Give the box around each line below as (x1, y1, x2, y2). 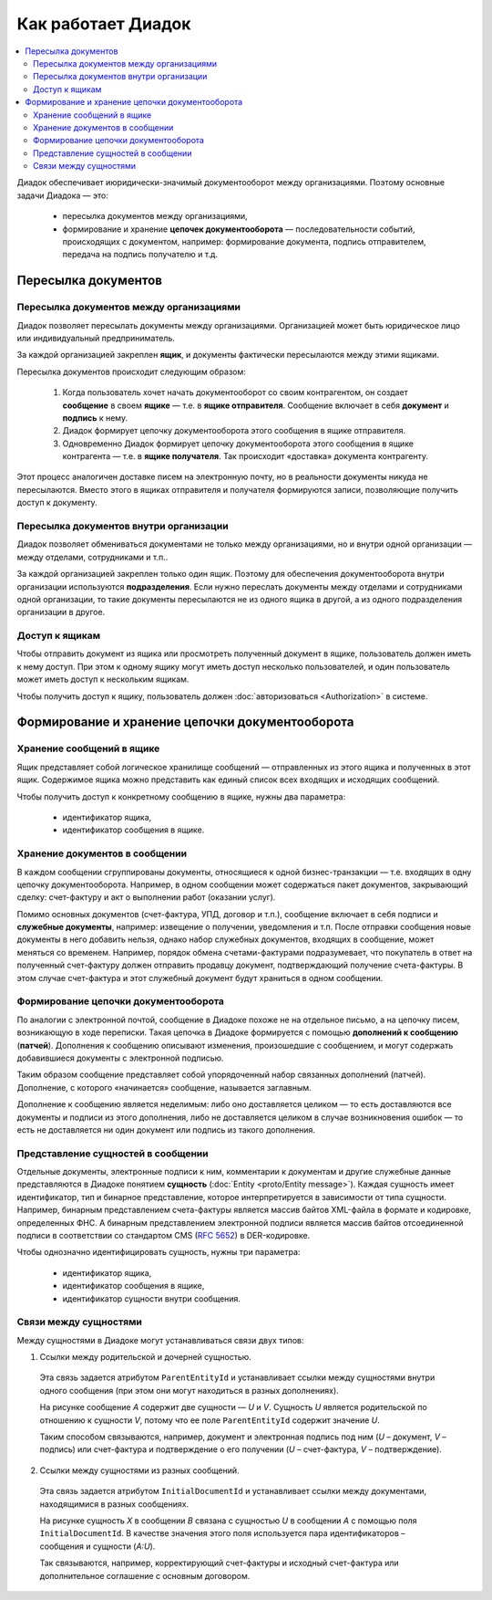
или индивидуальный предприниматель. (16, 332, 175, 343)
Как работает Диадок (16, 14, 191, 34)
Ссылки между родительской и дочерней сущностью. (39, 1352, 252, 1363)
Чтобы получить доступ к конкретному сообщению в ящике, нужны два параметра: (16, 790, 346, 802)
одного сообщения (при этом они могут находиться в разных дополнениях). (39, 1385, 339, 1396)
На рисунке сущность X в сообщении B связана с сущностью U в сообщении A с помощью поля (39, 1515, 418, 1526)
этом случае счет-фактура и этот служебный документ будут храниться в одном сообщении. (16, 972, 384, 983)
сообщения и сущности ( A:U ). (39, 1541, 156, 1552)
